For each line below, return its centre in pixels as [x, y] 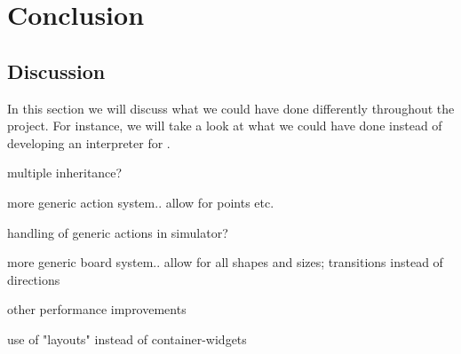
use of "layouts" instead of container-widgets [127, 338]
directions [34, 279]
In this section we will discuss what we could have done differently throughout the [231, 108]
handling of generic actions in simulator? [118, 232]
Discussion [56, 71]
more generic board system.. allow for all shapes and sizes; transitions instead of [225, 262]
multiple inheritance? [65, 173]
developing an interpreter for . [89, 142]
